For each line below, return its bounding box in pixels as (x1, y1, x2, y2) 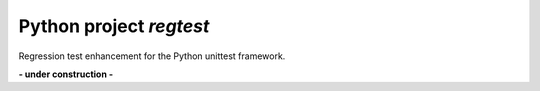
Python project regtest (18, 15, 210, 37)
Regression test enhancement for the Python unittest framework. (18, 50, 286, 62)
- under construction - (18, 68, 114, 80)
